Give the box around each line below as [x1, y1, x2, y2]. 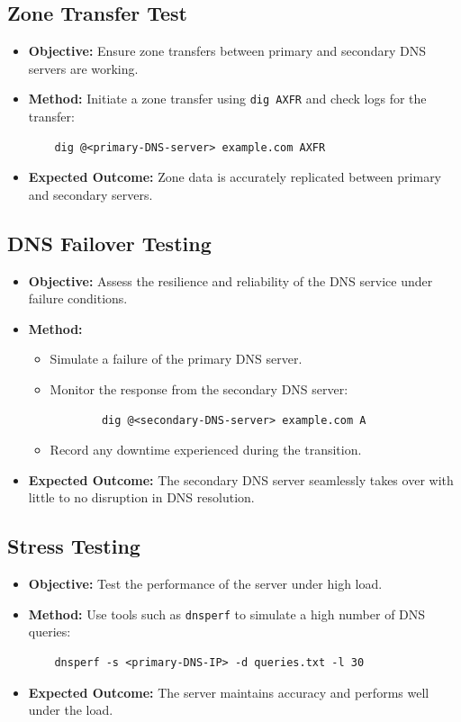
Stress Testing [7, 532, 140, 560]
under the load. [28, 700, 113, 719]
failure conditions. [28, 289, 128, 308]
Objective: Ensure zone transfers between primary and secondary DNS [28, 41, 426, 60]
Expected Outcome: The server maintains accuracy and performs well [28, 682, 429, 701]
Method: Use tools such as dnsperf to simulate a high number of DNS [28, 604, 426, 623]
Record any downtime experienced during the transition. [50, 440, 362, 459]
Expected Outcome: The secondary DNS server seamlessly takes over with [28, 470, 454, 489]
